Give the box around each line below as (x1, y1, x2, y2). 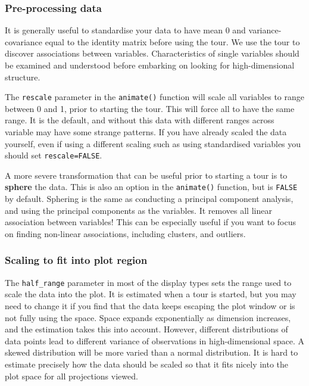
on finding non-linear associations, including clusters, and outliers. (5, 227, 246, 239)
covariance (5, 35, 43, 48)
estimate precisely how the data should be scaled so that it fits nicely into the (5, 357, 289, 370)
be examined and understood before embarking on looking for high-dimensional (5, 59, 295, 71)
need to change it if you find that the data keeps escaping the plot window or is (5, 299, 295, 312)
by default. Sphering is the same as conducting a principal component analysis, (5, 192, 294, 205)
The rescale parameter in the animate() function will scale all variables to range (5, 91, 304, 103)
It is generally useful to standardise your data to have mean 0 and (5, 24, 246, 36)
